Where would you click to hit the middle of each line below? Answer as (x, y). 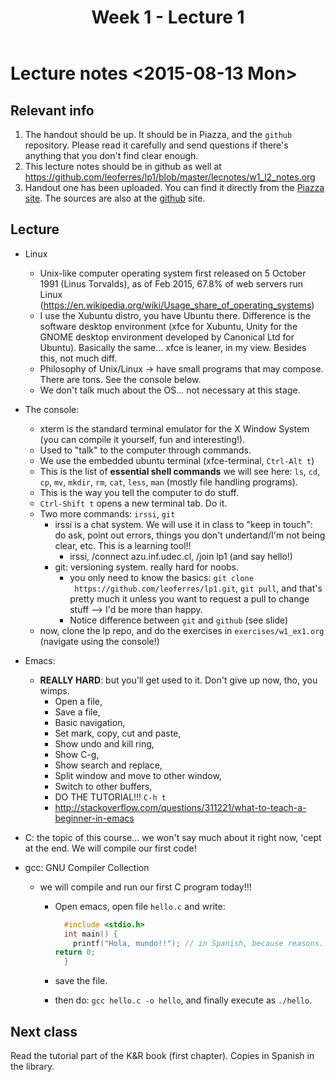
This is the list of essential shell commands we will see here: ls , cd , (180, 471)
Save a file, (77, 712)
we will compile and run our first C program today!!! (145, 887)
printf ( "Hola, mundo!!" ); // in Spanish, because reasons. (198, 943)
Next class (44, 1031)
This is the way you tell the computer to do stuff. (139, 492)
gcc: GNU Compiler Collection (87, 867)
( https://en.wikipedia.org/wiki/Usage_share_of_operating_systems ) (177, 305)
